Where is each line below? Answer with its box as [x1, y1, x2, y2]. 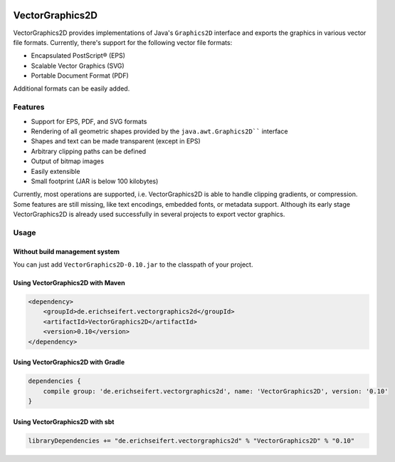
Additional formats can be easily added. [13, 84, 130, 93]
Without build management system [13, 247, 120, 256]
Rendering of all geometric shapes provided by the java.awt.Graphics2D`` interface [31, 127, 288, 135]
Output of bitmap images [31, 157, 105, 165]
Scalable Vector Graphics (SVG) [31, 61, 125, 70]
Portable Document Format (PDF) [31, 71, 130, 80]
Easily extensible [31, 167, 80, 175]
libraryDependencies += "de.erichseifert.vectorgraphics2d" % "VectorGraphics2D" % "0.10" [28, 436, 355, 445]
